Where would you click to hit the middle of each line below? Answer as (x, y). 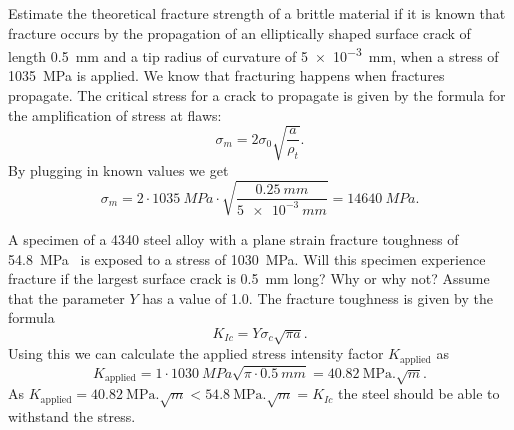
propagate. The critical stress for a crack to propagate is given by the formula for (257, 95)
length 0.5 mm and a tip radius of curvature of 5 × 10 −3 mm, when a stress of (253, 54)
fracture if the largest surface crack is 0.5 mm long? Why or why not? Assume (249, 278)
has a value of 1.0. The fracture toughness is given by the (317, 297)
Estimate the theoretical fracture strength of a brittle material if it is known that (257, 13)
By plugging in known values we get (118, 169)
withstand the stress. (72, 416)
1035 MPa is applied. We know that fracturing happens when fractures (226, 75)
